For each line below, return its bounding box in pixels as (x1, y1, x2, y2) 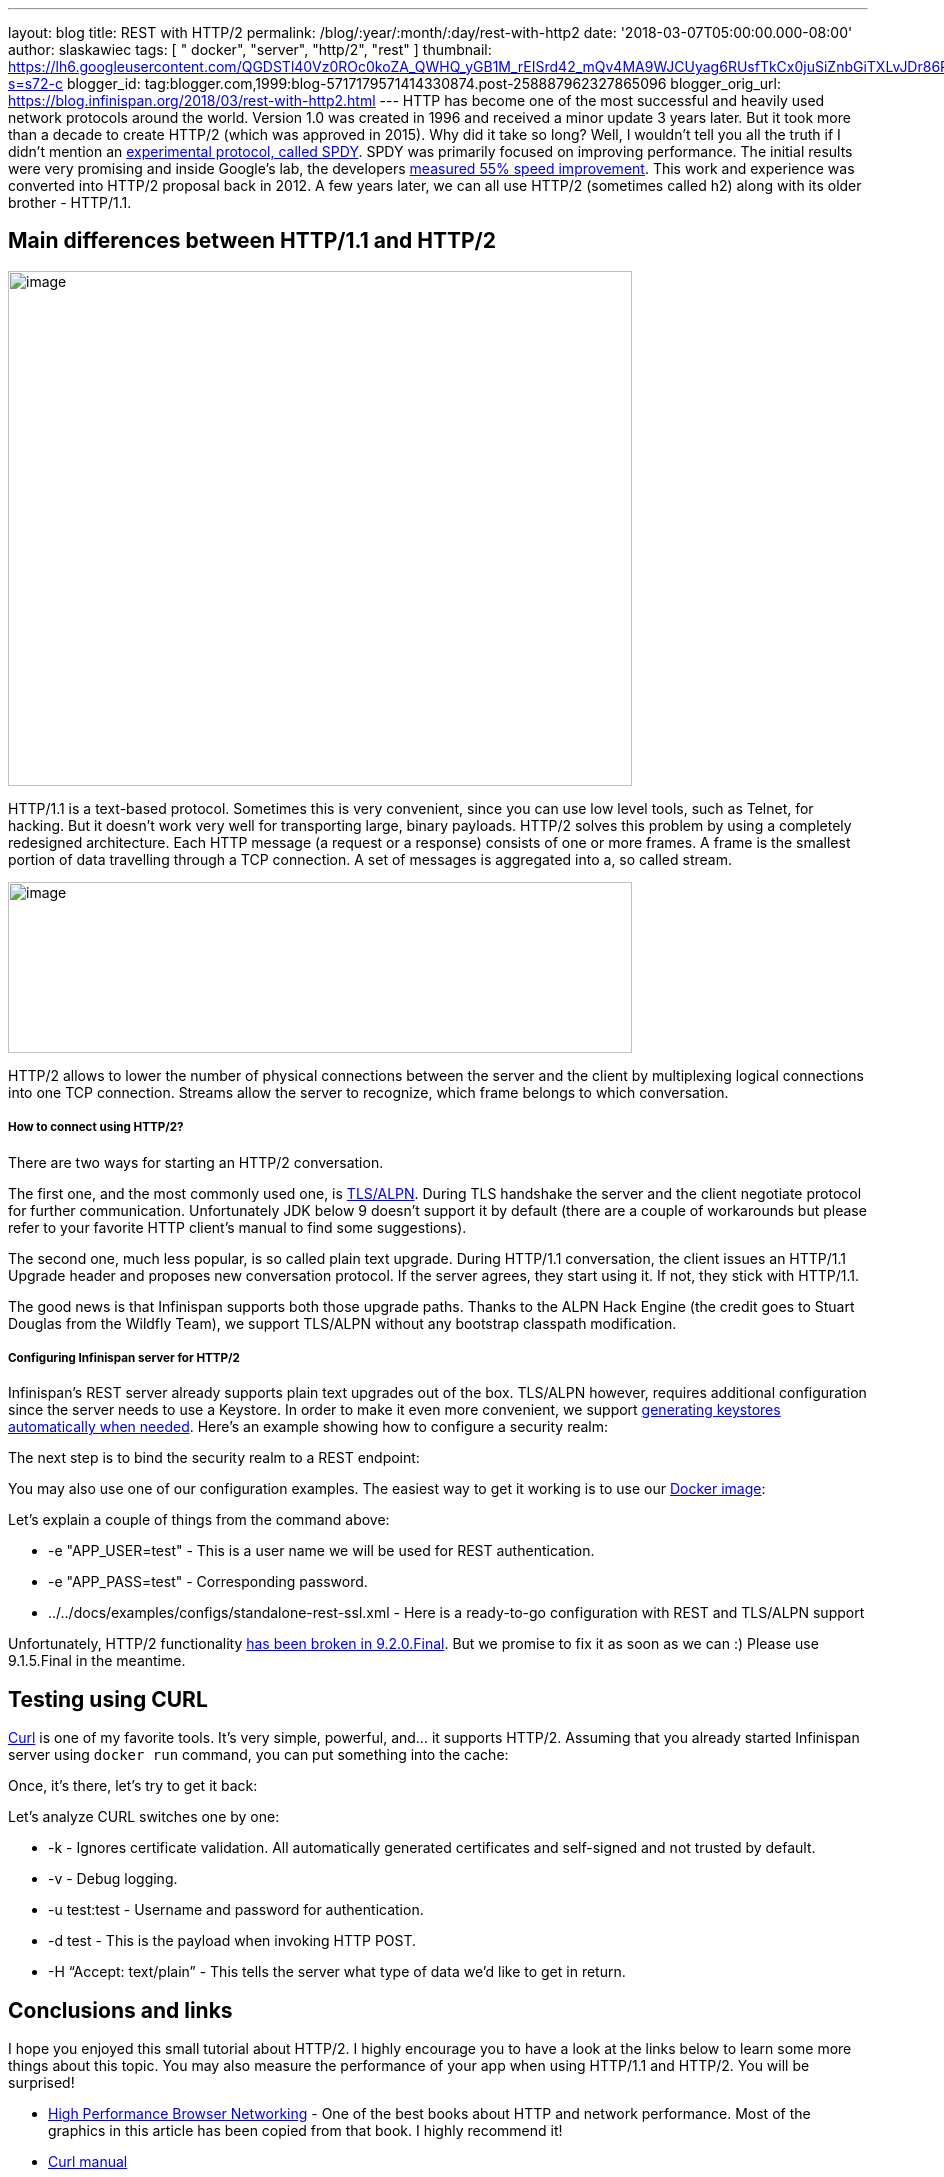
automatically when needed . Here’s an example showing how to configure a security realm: (8, 1418, 609, 1436)
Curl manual (48, 2153, 128, 2171)
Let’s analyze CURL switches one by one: (8, 1808, 280, 1826)
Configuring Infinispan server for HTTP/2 (8, 1351, 240, 1366)
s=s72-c (8, 75, 63, 92)
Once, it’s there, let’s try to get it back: (8, 1777, 258, 1795)
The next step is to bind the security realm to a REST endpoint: (8, 1449, 420, 1467)
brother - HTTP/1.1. (8, 194, 132, 211)
